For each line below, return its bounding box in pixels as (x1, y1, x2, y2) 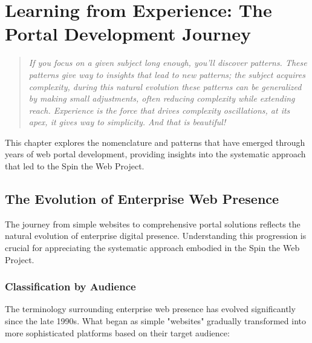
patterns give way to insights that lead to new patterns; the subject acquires (28, 68, 305, 80)
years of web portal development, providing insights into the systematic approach (5, 148, 306, 160)
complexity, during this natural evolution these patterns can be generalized (28, 80, 302, 93)
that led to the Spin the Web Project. (5, 160, 145, 172)
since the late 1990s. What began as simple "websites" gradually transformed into (5, 315, 306, 327)
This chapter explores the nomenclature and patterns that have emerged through (5, 136, 305, 148)
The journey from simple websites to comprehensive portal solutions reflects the (5, 217, 301, 230)
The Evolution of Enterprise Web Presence (5, 189, 279, 208)
